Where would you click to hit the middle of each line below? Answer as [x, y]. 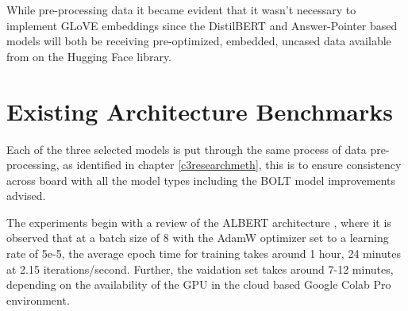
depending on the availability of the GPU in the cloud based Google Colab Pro [199, 284]
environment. [38, 299]
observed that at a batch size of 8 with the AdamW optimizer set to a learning [198, 238]
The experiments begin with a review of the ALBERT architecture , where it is [199, 222]
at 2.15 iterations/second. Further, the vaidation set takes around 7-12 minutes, [200, 269]
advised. [26, 196]
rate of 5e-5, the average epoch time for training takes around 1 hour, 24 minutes [204, 253]
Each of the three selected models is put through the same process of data [187, 149]
